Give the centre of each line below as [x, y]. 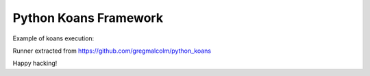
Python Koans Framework [88, 18]
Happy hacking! [35, 63]
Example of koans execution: [53, 38]
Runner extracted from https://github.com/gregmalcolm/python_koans [112, 51]
